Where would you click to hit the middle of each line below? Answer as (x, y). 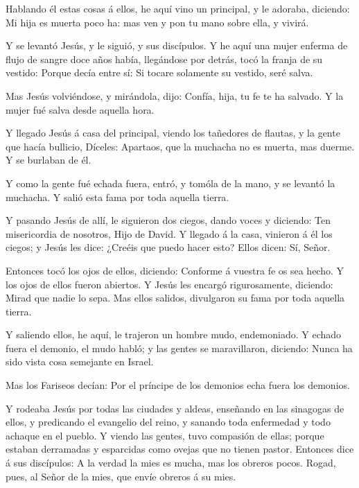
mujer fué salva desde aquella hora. (80, 109)
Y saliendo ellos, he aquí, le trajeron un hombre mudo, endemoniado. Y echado (174, 334)
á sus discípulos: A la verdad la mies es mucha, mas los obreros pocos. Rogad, (171, 463)
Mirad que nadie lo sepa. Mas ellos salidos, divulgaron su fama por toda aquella (175, 298)
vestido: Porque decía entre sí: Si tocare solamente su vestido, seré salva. (159, 72)
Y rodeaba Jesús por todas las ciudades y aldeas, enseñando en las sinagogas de (175, 408)
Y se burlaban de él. (49, 160)
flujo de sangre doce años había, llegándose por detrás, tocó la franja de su (164, 59)
